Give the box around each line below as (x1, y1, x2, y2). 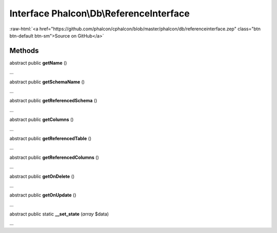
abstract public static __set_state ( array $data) (9, 211, 109, 217)
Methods (9, 46, 39, 55)
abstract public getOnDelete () (9, 173, 75, 180)
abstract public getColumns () (9, 116, 74, 123)
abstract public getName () (9, 60, 67, 66)
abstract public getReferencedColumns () (9, 154, 100, 160)
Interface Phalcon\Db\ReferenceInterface (9, 8, 190, 19)
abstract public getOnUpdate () (9, 192, 76, 198)
